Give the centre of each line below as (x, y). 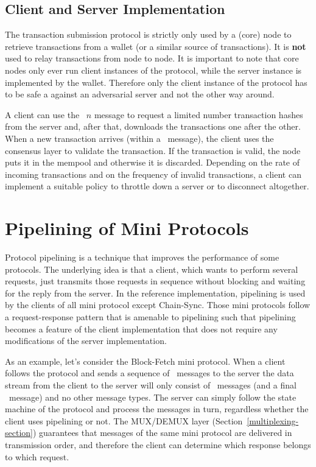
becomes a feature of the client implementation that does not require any (141, 328)
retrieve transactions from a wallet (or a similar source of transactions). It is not (156, 46)
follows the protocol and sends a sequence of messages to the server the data (149, 373)
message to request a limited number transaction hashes (198, 114)
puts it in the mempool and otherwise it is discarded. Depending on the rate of (153, 162)
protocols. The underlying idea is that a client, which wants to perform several (152, 269)
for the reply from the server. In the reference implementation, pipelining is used (155, 293)
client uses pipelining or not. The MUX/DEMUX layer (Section (124, 420)
